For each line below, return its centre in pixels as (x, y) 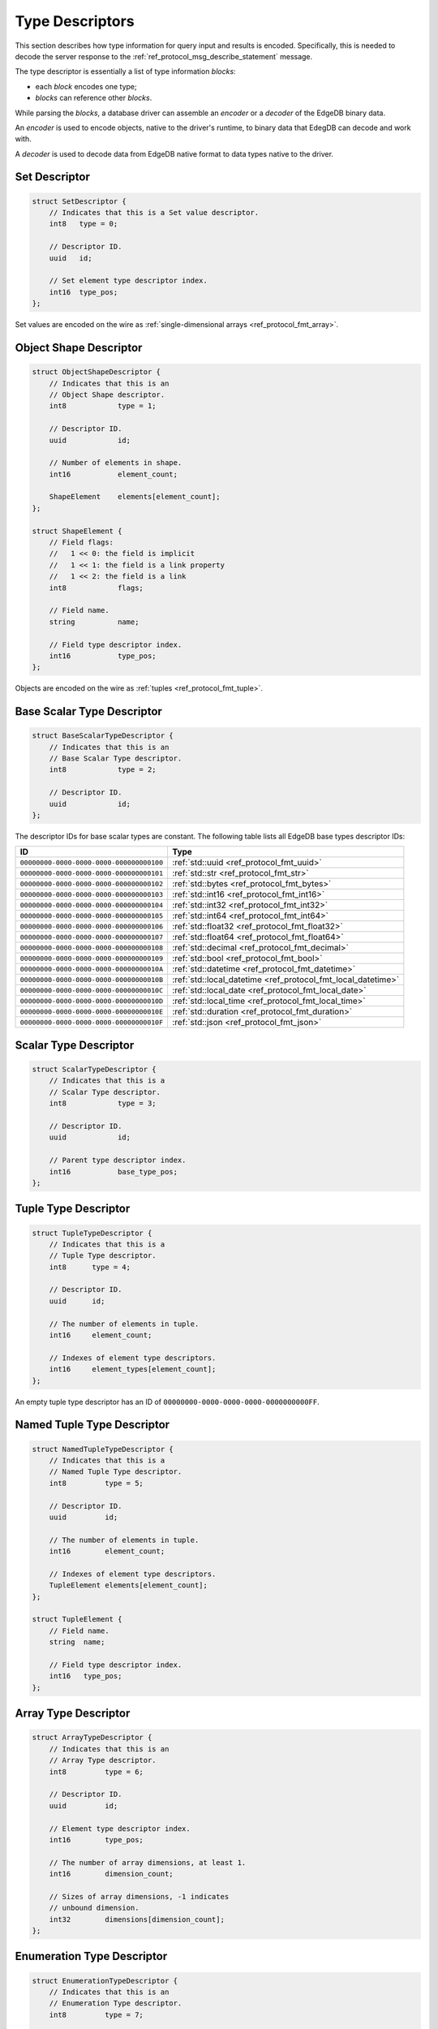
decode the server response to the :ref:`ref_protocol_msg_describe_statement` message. (164, 56)
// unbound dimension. (94, 1908)
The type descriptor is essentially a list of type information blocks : (125, 71)
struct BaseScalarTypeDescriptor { (103, 736)
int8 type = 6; (96, 1772)
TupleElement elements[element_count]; (129, 1585)
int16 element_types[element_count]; (133, 1369)
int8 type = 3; (103, 1103)
